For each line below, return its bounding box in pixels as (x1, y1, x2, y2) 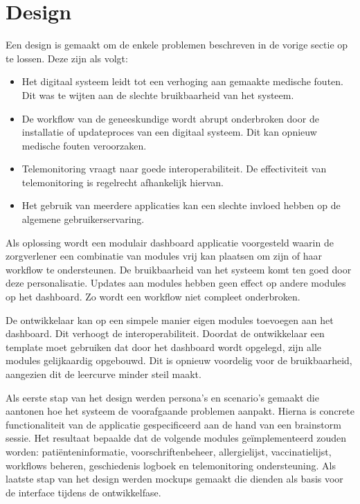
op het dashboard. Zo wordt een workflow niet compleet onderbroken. (6, 289, 300, 304)
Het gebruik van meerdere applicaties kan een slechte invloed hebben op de (21, 198, 341, 213)
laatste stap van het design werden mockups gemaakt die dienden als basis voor (6, 471, 343, 486)
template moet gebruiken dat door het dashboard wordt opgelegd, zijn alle (6, 339, 322, 354)
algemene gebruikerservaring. (21, 212, 145, 226)
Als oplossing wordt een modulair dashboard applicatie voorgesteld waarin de (6, 235, 334, 249)
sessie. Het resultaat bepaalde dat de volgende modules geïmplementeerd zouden (6, 431, 346, 445)
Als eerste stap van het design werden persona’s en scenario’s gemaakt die (6, 390, 319, 404)
